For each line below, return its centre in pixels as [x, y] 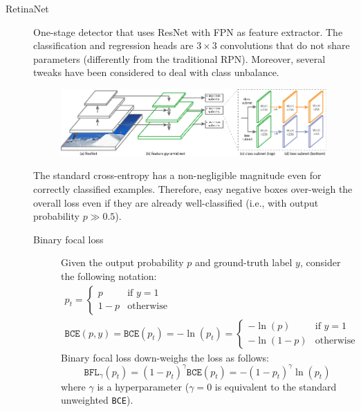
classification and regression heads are [113, 45]
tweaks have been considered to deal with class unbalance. [156, 72]
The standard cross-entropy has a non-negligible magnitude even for [177, 175]
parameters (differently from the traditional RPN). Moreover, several [179, 58]
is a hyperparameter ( [143, 386]
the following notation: [109, 275]
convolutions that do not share [285, 45]
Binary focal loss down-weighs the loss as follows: [165, 357]
